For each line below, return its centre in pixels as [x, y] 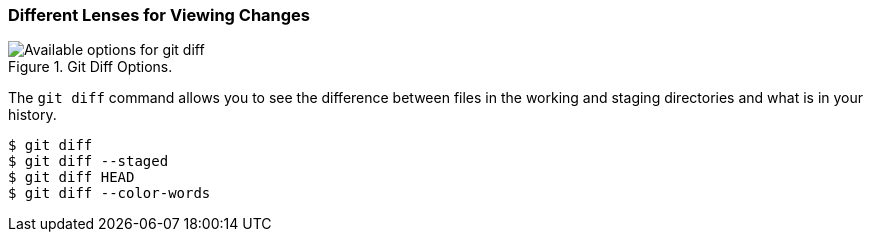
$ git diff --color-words [109, 193]
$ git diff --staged [88, 161]
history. [32, 115]
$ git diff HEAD [71, 177]
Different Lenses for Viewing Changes [159, 15]
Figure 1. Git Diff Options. [90, 67]
